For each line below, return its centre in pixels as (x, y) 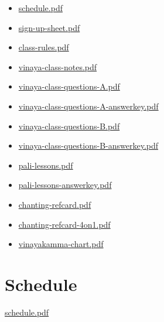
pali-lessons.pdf (46, 165)
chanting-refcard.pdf (55, 204)
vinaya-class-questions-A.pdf (69, 86)
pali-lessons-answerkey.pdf (65, 185)
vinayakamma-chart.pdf (61, 244)
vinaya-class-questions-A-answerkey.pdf (88, 106)
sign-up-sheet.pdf (49, 27)
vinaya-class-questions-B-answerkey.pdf (88, 145)
